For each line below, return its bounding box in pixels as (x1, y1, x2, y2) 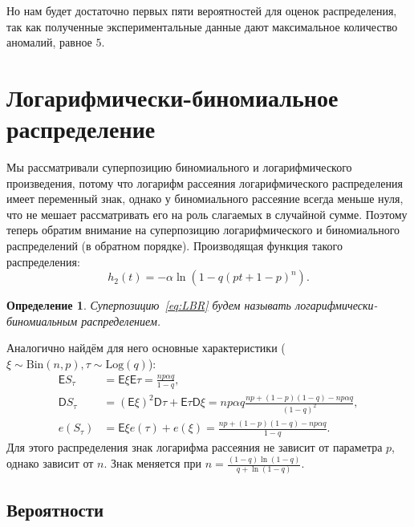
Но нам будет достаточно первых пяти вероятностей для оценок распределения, (6, 2, 397, 18)
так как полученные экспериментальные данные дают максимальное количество (6, 18, 398, 34)
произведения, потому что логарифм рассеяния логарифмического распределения (6, 174, 403, 191)
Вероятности (6, 497, 104, 521)
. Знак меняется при (103, 455, 202, 472)
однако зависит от (6, 455, 94, 472)
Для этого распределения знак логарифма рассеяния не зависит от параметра (6, 439, 383, 456)
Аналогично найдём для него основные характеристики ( (6, 339, 286, 356)
